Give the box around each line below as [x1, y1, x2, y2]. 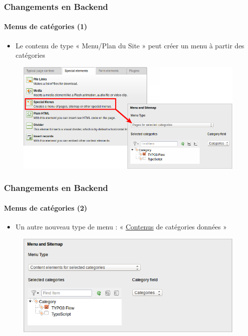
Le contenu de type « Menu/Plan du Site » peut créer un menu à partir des [15, 40, 245, 50]
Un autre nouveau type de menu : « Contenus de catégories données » [15, 222, 227, 232]
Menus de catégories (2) [4, 202, 87, 213]
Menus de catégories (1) [4, 21, 87, 32]
